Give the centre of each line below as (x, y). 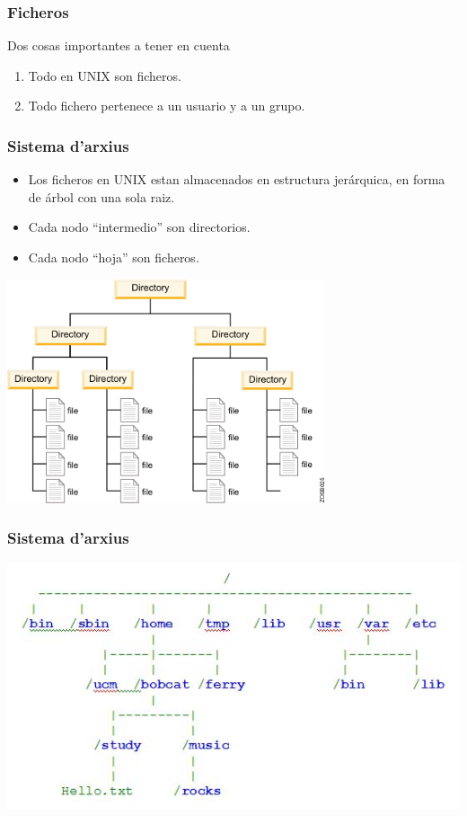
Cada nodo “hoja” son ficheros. (114, 257)
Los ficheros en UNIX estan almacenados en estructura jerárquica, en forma (237, 179)
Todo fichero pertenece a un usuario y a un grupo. (167, 106)
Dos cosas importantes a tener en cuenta (119, 45)
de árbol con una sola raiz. (101, 196)
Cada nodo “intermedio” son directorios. (139, 227)
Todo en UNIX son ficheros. (105, 75)
